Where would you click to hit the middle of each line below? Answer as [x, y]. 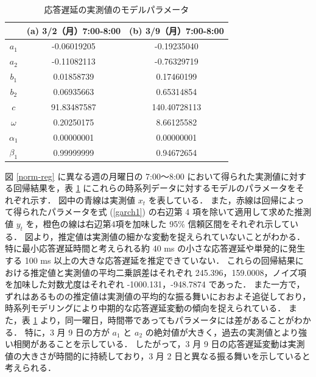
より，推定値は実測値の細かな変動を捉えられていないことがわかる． [169, 236]
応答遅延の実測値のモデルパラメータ [117, 9]
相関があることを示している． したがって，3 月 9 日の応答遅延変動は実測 [159, 344]
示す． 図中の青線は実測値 [83, 199]
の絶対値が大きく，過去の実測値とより [222, 332]
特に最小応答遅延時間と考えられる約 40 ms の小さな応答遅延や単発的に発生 [155, 248]
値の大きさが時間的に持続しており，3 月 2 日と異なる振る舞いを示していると [158, 355]
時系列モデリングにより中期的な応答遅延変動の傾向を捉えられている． [146, 308]
